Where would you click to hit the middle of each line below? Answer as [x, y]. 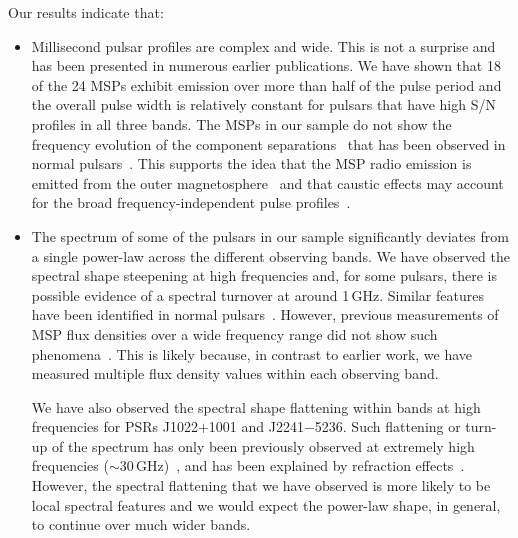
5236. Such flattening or [387, 426]
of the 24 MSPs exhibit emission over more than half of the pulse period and [266, 84]
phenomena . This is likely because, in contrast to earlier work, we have [252, 353]
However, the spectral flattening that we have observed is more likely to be [261, 485]
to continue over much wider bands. [141, 524]
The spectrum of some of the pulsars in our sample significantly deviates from [270, 235]
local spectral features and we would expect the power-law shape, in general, [266, 504]
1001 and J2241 [256, 426]
